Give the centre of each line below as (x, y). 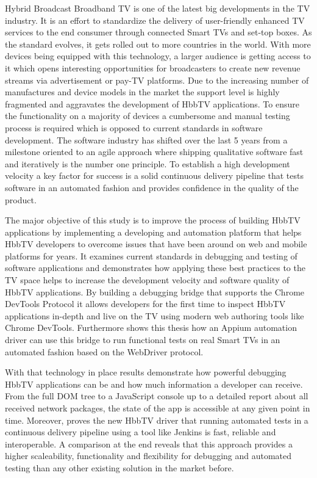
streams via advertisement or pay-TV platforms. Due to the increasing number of (157, 80)
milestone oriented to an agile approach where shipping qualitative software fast (154, 152)
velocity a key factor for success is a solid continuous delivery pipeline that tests (154, 176)
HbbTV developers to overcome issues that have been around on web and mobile (156, 244)
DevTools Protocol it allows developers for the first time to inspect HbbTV (145, 304)
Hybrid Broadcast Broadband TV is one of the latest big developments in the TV (158, 8)
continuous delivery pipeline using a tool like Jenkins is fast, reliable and (141, 432)
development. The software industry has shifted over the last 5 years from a (146, 139)
